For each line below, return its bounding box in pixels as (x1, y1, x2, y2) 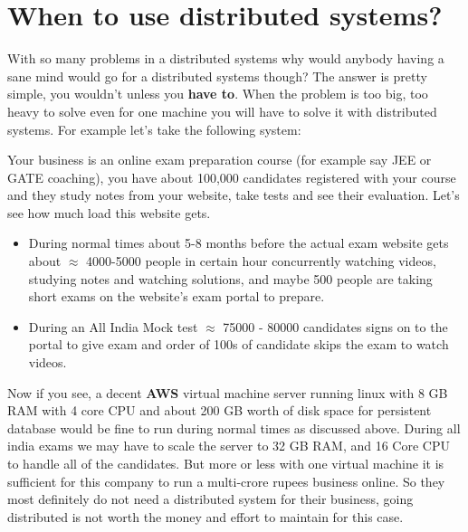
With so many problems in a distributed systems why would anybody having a (7, 49, 444, 68)
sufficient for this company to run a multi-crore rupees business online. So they (7, 471, 445, 490)
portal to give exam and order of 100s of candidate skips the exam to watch (28, 335, 449, 354)
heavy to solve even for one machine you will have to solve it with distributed (7, 101, 437, 120)
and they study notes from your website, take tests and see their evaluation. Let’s (7, 185, 460, 204)
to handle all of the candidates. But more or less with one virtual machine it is (7, 454, 444, 472)
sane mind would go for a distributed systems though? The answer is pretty (7, 66, 427, 85)
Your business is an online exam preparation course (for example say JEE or (7, 150, 432, 169)
